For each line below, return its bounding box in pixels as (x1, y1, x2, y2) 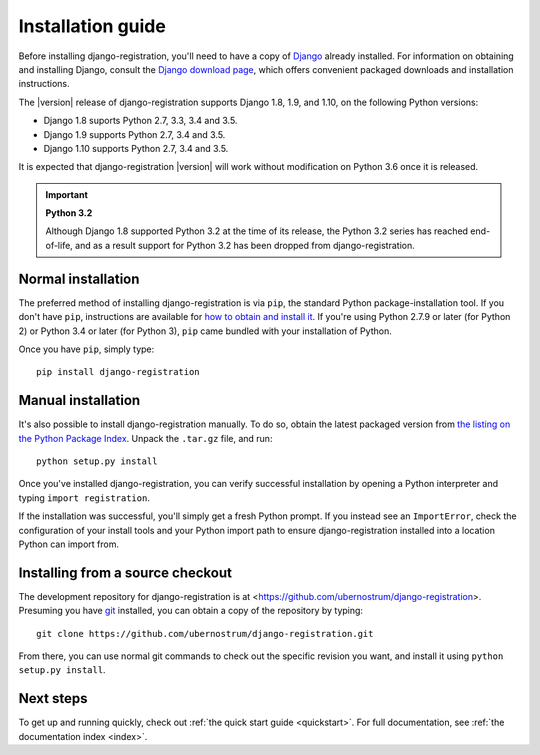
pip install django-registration (36, 366, 200, 378)
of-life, (45, 239, 74, 251)
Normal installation (18, 270, 140, 287)
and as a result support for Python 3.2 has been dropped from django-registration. (75, 239, 415, 251)
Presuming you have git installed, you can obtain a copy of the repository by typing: (18, 605, 364, 617)
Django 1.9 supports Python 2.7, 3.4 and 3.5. (43, 128, 226, 140)
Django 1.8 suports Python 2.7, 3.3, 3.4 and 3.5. (43, 115, 238, 127)
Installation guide (18, 15, 167, 37)
